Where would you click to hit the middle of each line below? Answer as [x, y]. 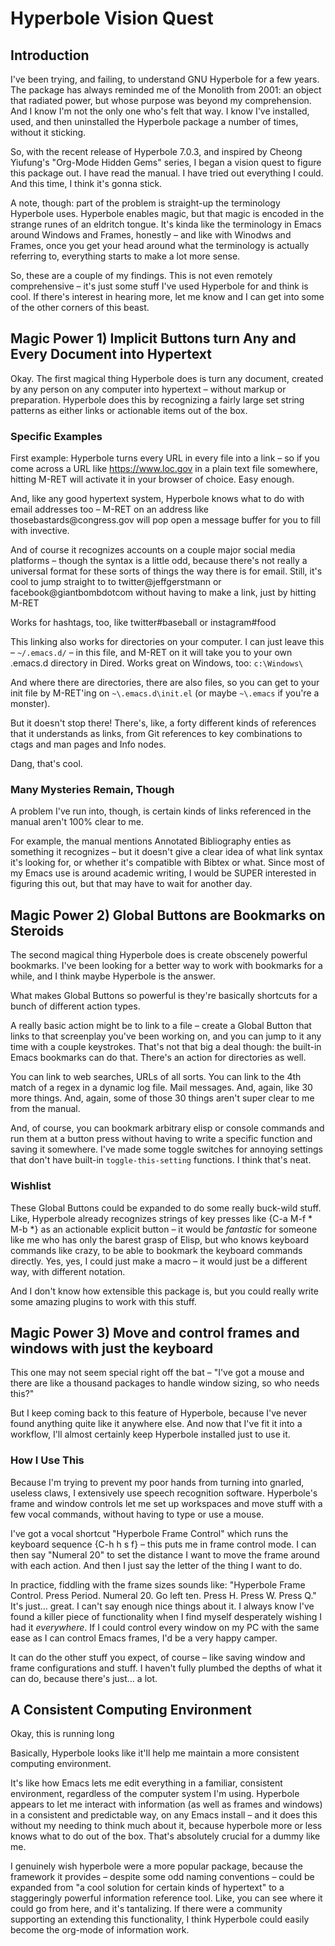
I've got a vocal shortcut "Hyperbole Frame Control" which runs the [149, 1533]
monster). [30, 704]
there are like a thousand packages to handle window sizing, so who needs [165, 1383]
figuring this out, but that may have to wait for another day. [131, 884]
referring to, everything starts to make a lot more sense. [125, 256]
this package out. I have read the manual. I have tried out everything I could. [167, 173]
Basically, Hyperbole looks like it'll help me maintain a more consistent [155, 1753]
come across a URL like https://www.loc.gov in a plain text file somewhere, [164, 469]
